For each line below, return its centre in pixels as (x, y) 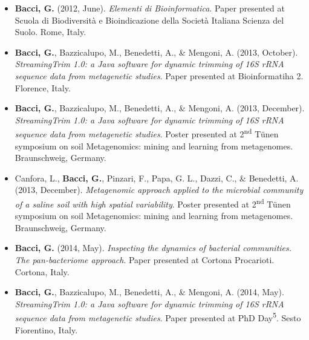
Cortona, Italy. (42, 271)
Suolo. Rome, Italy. (50, 32)
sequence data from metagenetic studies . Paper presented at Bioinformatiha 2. (159, 75)
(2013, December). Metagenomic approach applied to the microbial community (159, 190)
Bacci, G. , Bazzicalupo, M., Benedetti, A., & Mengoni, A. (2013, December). (160, 108)
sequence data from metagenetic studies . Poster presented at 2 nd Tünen (147, 133)
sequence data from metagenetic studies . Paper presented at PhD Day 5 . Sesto (158, 317)
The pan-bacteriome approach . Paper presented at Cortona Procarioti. (145, 260)
